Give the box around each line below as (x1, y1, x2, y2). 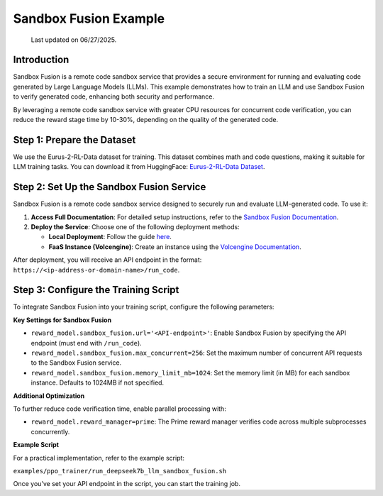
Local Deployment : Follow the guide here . (48, 233, 172, 241)
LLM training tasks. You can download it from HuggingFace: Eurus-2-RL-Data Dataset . (13, 162, 265, 171)
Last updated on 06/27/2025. (30, 35, 117, 44)
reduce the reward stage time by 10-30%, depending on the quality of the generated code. (13, 116, 279, 124)
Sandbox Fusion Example (13, 11, 165, 26)
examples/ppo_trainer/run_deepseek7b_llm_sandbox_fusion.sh (13, 467, 227, 475)
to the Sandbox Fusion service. (30, 358, 122, 367)
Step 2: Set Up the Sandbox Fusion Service (13, 181, 206, 193)
